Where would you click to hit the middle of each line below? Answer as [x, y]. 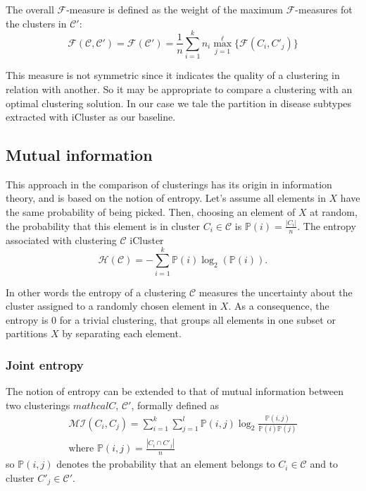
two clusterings [38, 405]
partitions [27, 333]
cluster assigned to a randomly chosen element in [112, 306]
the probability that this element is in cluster [103, 225]
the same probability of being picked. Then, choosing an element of [151, 212]
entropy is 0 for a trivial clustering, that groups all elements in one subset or [171, 319]
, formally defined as [175, 405]
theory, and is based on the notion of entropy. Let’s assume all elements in [166, 198]
